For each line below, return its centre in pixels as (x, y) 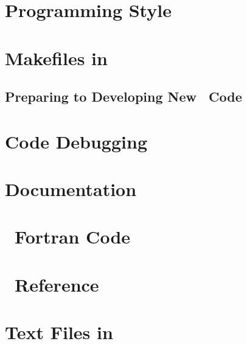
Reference (57, 284)
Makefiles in (56, 58)
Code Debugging (76, 141)
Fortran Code (73, 237)
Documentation (71, 189)
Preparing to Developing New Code (123, 97)
